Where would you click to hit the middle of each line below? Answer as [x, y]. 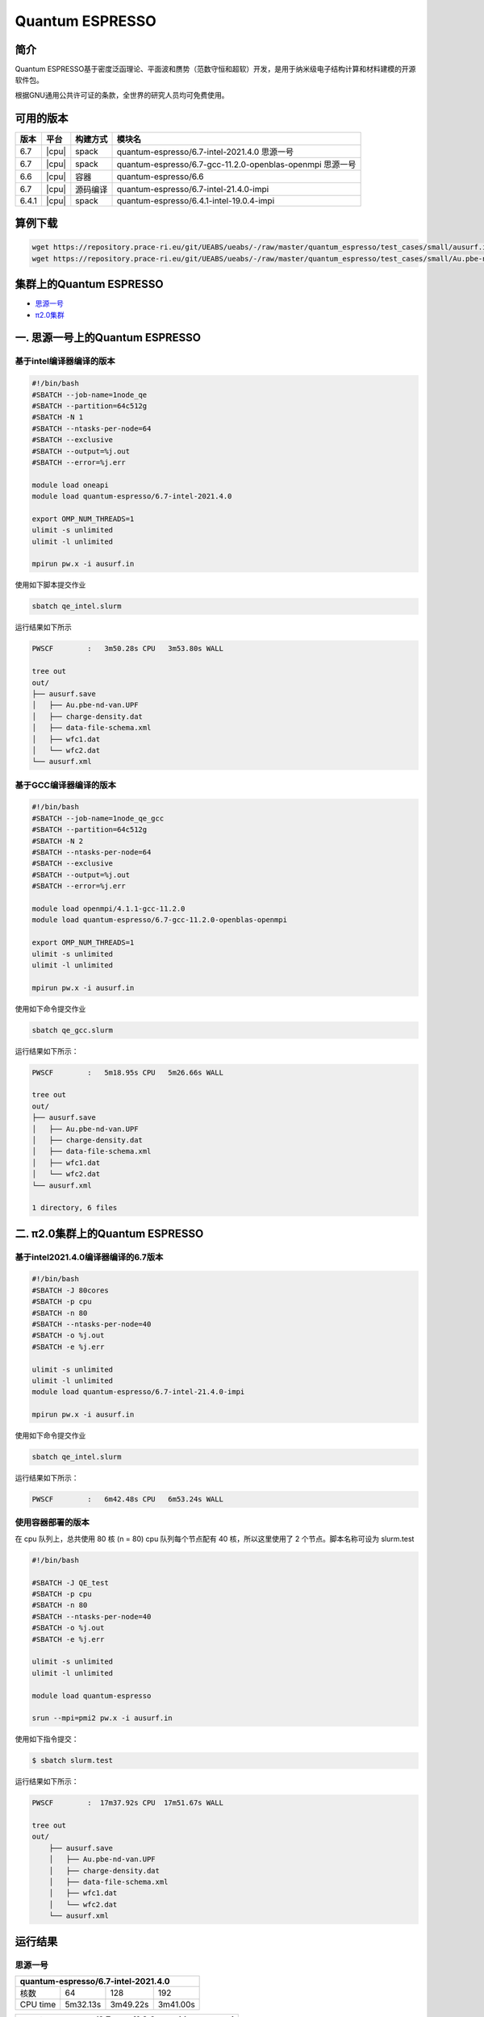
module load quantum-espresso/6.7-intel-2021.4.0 [132, 497]
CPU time [38, 2004]
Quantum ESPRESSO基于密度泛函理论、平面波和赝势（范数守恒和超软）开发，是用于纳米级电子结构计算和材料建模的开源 [215, 69]
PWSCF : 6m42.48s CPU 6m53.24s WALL [127, 1499]
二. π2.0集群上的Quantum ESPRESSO [109, 1233]
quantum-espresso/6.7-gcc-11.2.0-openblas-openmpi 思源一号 [236, 164]
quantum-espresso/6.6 [160, 176]
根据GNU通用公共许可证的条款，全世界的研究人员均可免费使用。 [122, 95]
